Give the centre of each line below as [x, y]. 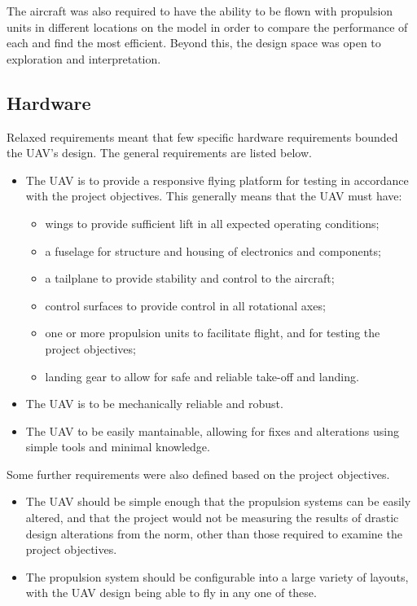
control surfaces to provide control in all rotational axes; [185, 305]
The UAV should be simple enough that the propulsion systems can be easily [218, 501]
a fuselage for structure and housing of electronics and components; [213, 250]
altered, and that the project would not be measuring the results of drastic [212, 518]
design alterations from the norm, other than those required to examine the [214, 533]
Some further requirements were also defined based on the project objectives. [198, 474]
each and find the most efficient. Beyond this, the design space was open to [194, 43]
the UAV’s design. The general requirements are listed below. [159, 153]
